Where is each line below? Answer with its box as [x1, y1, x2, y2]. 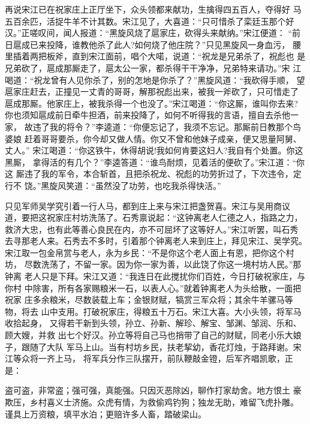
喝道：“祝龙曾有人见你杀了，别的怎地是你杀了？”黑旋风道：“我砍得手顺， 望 [5, 73, 305, 86]
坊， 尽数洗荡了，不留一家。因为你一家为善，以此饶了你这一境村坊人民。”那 [5, 258, 302, 270]
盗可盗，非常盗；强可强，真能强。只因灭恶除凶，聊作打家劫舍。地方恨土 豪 [5, 384, 302, 396]
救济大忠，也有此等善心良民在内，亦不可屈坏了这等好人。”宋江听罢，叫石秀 [5, 222, 299, 235]
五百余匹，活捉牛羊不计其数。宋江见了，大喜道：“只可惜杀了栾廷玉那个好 [5, 14, 294, 27]
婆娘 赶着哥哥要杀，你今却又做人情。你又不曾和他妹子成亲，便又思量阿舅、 [5, 132, 302, 145]
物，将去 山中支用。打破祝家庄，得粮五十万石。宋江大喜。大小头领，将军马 [5, 305, 302, 317]
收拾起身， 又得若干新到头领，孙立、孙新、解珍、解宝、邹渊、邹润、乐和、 [5, 317, 302, 329]
